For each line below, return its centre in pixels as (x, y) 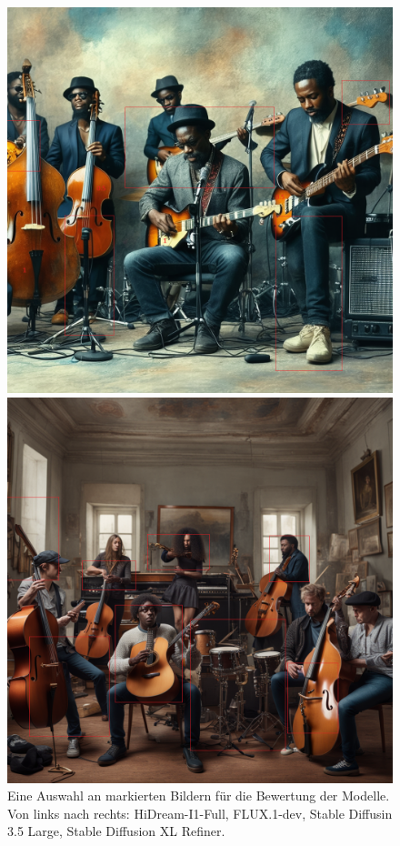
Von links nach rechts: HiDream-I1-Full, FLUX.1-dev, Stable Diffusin (200, 813)
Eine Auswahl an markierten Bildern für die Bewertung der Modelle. (199, 796)
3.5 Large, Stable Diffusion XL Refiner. (116, 831)
